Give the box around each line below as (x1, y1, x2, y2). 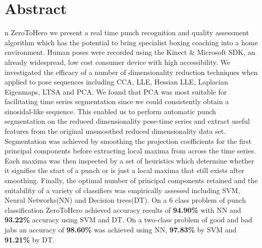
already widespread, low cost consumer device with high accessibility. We (5, 56, 230, 67)
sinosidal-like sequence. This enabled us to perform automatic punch (5, 106, 216, 116)
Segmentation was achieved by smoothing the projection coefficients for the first (5, 135, 252, 146)
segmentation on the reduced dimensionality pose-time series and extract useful (5, 116, 250, 126)
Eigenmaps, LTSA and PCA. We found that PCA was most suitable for (5, 86, 227, 97)
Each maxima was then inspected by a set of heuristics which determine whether (5, 155, 254, 166)
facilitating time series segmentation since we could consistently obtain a (5, 96, 229, 107)
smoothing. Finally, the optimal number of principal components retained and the (5, 175, 258, 186)
